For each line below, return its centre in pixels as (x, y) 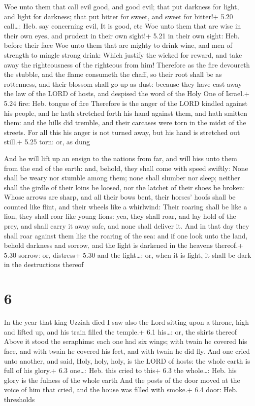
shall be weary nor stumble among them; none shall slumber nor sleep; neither (122, 178)
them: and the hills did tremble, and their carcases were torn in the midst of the (125, 122)
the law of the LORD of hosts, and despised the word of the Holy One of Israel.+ (127, 93)
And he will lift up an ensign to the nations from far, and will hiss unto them (121, 158)
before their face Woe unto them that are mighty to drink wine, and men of (118, 45)
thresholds (19, 399)
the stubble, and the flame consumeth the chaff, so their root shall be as (113, 74)
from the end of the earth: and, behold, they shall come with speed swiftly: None (126, 168)
